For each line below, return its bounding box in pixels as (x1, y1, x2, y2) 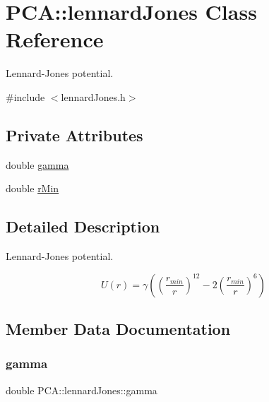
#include (6, 89, 45, 104)
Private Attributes (6, 124, 143, 146)
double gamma (6, 157, 69, 172)
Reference (6, 25, 104, 54)
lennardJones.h (61, 89, 126, 104)
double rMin (6, 181, 59, 196)
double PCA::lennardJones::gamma (6, 382, 157, 397)
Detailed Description (6, 215, 160, 237)
